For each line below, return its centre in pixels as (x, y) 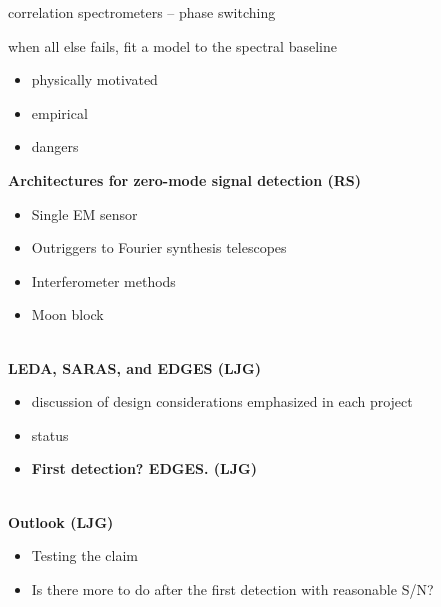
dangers (55, 146)
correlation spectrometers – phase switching (142, 12)
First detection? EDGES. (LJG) (144, 468)
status (50, 434)
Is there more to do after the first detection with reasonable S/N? (232, 588)
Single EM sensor (84, 213)
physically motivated (94, 79)
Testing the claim (85, 555)
